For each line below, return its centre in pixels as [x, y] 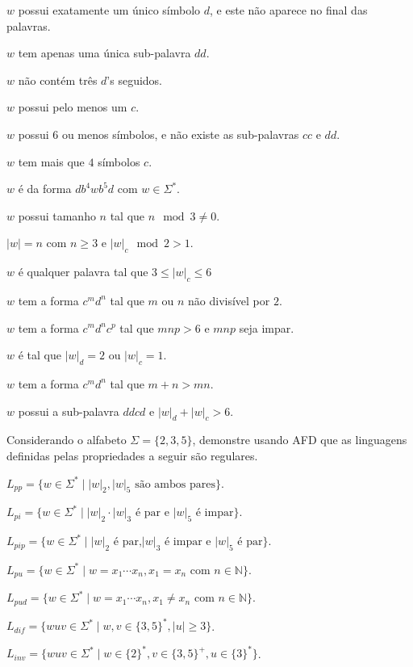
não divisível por [229, 300]
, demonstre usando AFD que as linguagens [300, 440]
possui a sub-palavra [69, 411]
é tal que [40, 355]
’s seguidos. [135, 80]
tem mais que [51, 161]
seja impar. [267, 327]
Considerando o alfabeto [67, 440]
